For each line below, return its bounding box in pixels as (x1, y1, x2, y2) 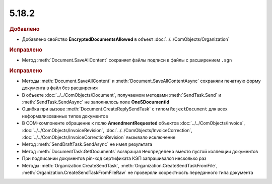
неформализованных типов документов (22, 113, 108, 119)
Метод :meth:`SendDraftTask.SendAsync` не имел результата (22, 141, 153, 147)
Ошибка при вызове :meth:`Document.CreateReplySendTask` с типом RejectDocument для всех (22, 106, 228, 112)
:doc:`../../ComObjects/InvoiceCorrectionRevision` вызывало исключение (22, 134, 176, 141)
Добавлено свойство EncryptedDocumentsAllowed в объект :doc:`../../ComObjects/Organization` (22, 36, 230, 42)
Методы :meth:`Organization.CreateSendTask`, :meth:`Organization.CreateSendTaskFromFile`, (22, 162, 218, 168)
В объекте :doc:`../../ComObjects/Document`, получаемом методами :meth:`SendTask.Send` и (22, 92, 222, 98)
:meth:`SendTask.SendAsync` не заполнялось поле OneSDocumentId (22, 99, 170, 105)
